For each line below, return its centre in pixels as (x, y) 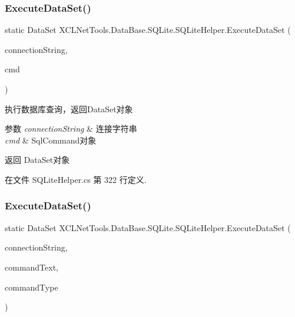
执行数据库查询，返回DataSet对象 (69, 109)
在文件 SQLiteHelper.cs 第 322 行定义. (76, 179)
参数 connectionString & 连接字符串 (71, 129)
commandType (32, 287)
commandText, (32, 267)
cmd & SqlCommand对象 (51, 140)
